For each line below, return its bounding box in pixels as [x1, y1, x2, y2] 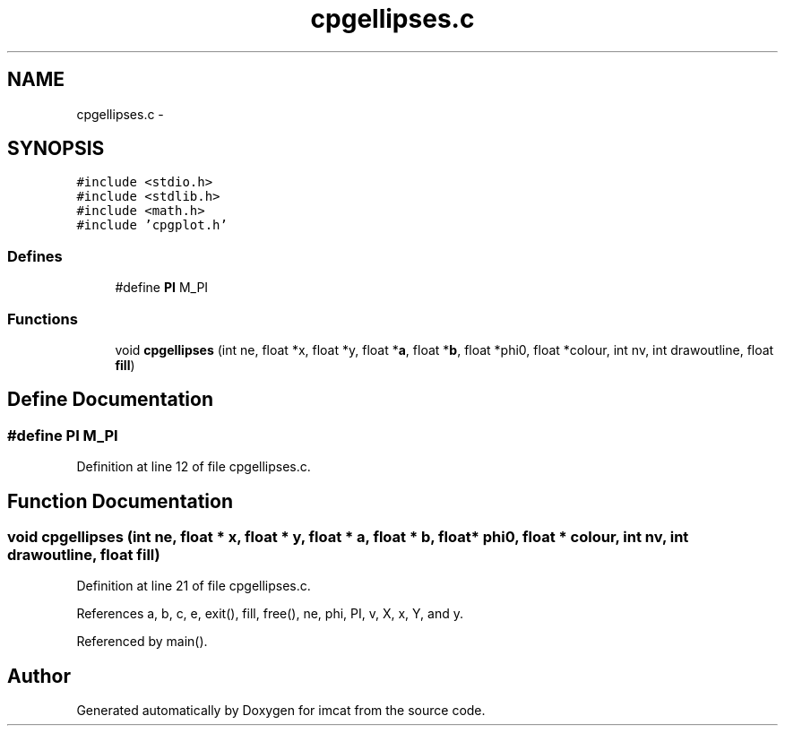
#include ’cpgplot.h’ [76, 218, 228, 233]
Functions [7, 309, 78, 328]
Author [7, 664, 71, 687]
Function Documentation [7, 489, 233, 513]
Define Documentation [7, 388, 213, 411]
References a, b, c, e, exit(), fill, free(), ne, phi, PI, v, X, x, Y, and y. [76, 606, 463, 622]
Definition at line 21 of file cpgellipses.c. [76, 578, 311, 594]
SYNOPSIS [7, 137, 105, 160]
